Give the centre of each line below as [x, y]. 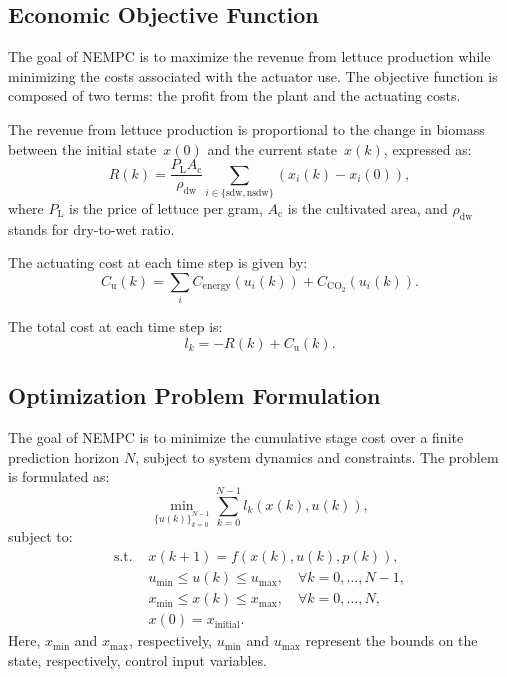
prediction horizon [64, 456]
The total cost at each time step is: [115, 326]
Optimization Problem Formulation [194, 395]
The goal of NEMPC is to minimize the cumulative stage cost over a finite [236, 437]
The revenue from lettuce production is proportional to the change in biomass [246, 128]
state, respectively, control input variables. [137, 659]
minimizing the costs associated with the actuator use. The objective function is [253, 75]
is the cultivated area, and [367, 207]
